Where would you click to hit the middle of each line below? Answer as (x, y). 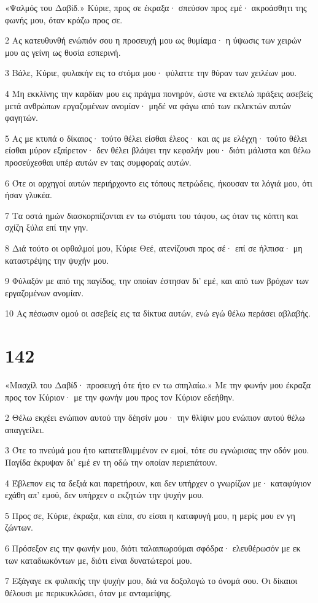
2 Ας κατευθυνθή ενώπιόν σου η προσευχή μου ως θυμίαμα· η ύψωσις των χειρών (153, 40)
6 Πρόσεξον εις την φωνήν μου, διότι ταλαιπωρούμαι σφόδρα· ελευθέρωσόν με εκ (153, 547)
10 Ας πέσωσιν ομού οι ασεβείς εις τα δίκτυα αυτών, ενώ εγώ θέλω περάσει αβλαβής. (158, 313)
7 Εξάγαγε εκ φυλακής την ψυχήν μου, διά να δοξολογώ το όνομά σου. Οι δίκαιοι (151, 581)
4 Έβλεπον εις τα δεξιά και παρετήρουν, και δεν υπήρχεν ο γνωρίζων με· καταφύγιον (158, 482)
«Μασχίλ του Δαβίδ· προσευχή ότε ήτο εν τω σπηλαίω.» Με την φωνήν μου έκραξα (158, 385)
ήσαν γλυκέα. (29, 195)
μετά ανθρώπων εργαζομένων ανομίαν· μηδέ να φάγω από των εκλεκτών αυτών (148, 105)
